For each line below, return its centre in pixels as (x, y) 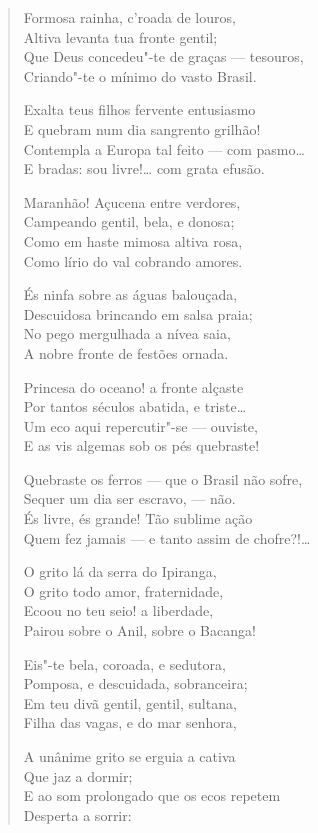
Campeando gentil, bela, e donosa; (129, 221)
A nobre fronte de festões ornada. (126, 352)
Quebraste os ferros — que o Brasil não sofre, (163, 478)
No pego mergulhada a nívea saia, (127, 333)
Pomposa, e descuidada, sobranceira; (135, 683)
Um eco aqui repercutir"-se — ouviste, (140, 425)
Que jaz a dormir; (78, 775)
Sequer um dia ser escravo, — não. (129, 498)
